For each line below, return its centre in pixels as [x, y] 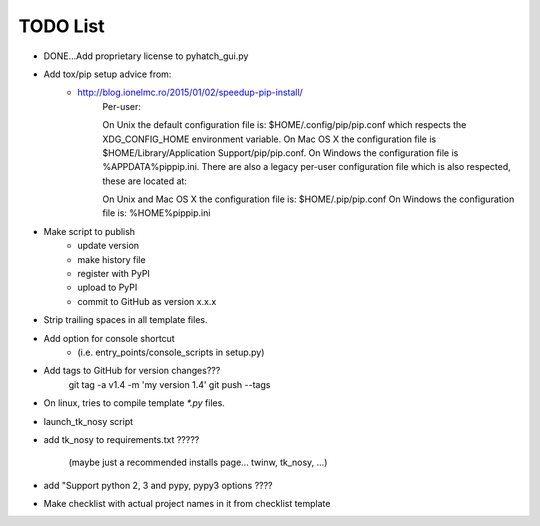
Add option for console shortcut [109, 338]
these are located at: [144, 181]
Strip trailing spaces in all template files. [125, 320]
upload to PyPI [107, 287]
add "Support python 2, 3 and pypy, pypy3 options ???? [158, 485]
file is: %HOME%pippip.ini [156, 213]
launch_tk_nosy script [88, 421]
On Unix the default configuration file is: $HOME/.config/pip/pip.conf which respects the [284, 125]
